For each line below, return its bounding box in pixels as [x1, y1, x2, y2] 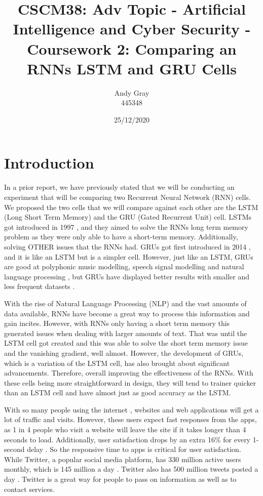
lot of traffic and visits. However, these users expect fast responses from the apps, [4, 414, 257, 425]
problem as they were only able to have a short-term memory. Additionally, [4, 231, 238, 242]
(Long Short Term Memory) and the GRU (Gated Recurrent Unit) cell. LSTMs [4, 212, 252, 222]
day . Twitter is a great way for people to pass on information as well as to [4, 474, 237, 484]
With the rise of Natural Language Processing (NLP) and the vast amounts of [4, 298, 247, 308]
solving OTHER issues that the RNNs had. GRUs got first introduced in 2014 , [4, 241, 251, 252]
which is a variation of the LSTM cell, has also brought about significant [4, 357, 230, 368]
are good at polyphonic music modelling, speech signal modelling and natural [4, 261, 244, 272]
